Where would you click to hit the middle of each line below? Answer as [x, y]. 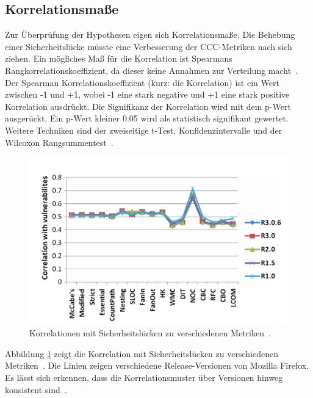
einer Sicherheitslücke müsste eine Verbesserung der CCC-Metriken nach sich [149, 46]
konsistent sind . [36, 389]
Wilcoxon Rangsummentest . [59, 142]
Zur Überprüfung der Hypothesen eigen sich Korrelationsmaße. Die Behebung [150, 34]
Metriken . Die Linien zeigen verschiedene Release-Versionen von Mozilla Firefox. [157, 365]
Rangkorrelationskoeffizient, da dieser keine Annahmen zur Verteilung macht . [152, 70]
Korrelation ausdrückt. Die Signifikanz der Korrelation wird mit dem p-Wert [148, 106]
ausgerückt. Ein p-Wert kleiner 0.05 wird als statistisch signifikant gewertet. [147, 118]
